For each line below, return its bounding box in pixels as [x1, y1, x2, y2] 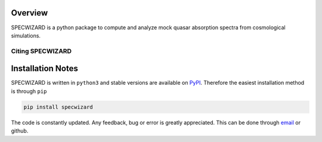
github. [11, 127, 29, 134]
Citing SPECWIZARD [11, 47, 72, 55]
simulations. [11, 32, 41, 39]
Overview [11, 8, 48, 18]
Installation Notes [11, 63, 79, 74]
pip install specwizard [23, 103, 94, 110]
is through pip [11, 87, 47, 95]
